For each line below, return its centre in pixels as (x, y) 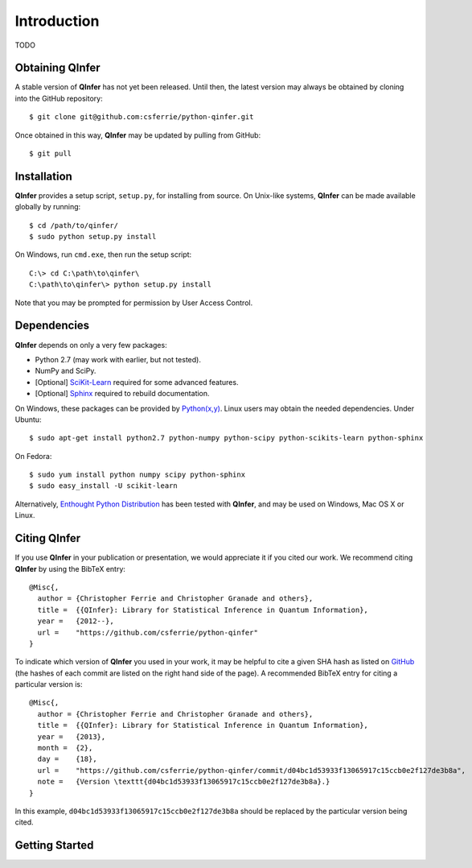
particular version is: (49, 684)
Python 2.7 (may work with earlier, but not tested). (118, 359)
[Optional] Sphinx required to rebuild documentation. (122, 394)
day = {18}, (67, 759)
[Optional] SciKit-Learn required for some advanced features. (137, 382)
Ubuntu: (28, 420)
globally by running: (48, 207)
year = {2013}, (72, 736)
